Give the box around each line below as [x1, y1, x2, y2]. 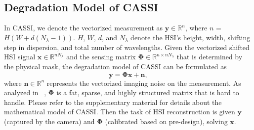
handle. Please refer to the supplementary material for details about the [4, 97, 222, 107]
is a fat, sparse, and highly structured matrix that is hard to [56, 87, 239, 98]
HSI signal [4, 52, 36, 62]
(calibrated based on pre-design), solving [105, 116, 228, 126]
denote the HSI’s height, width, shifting [130, 32, 251, 42]
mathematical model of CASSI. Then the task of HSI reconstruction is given [4, 106, 235, 117]
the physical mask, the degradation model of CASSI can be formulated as [4, 61, 227, 71]
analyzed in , [4, 87, 46, 98]
